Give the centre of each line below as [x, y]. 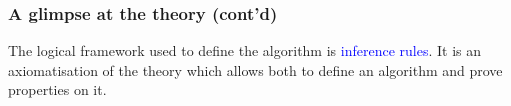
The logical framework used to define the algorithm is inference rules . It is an [244, 50]
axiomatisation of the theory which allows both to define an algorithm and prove [255, 69]
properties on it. [57, 89]
